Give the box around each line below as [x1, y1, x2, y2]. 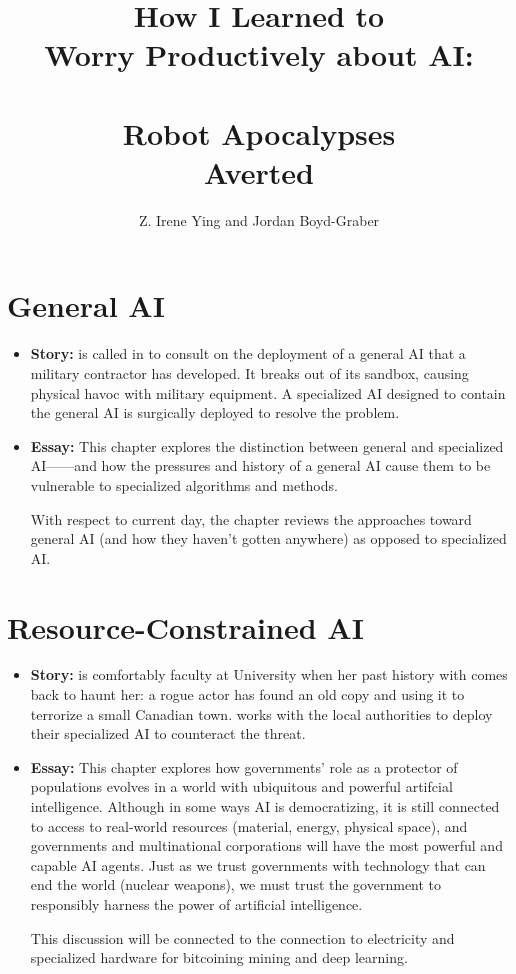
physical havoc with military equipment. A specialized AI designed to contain [30, 382, 506, 403]
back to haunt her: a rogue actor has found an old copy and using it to [30, 684, 465, 705]
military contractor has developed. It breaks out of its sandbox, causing [30, 363, 469, 383]
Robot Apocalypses [122, 112, 396, 153]
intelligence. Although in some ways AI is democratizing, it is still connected [30, 796, 500, 817]
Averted [203, 151, 315, 192]
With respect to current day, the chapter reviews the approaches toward [30, 508, 472, 529]
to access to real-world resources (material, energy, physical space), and [30, 815, 468, 836]
